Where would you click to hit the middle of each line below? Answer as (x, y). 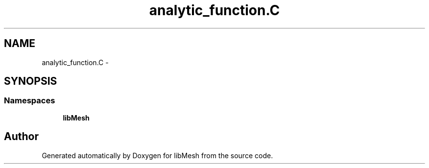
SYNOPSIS (31, 81)
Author (21, 137)
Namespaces (30, 101)
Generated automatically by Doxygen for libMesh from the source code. (157, 155)
